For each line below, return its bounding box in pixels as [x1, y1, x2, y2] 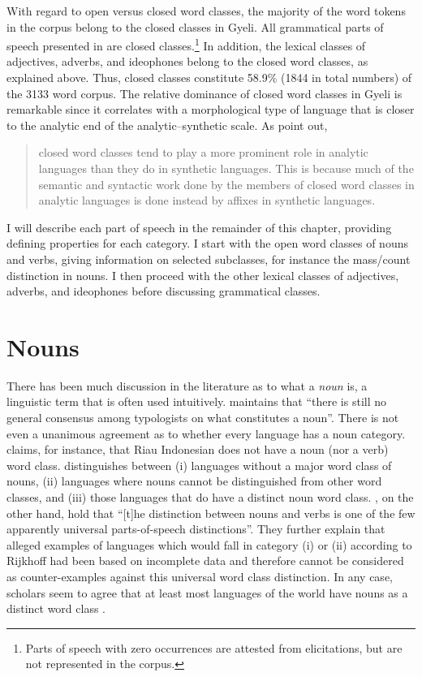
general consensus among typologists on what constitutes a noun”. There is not [6, 409, 399, 426]
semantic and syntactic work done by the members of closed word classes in [38, 175, 415, 192]
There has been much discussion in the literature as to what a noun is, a [6, 377, 368, 394]
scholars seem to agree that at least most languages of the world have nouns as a [6, 584, 408, 601]
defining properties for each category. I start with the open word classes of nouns [6, 235, 408, 252]
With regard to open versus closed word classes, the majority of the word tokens [6, 2, 406, 19]
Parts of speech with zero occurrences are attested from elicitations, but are [25, 639, 403, 656]
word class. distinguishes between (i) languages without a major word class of [6, 456, 392, 473]
